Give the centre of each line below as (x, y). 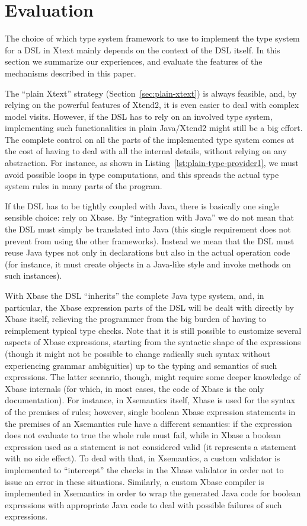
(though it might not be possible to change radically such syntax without (137, 353)
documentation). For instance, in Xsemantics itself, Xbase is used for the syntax (150, 400)
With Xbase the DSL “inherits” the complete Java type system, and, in (135, 295)
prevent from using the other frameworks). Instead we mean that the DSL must (150, 240)
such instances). (33, 275)
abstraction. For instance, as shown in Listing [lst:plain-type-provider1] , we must (152, 163)
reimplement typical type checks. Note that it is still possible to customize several (153, 330)
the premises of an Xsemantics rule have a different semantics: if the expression (148, 423)
